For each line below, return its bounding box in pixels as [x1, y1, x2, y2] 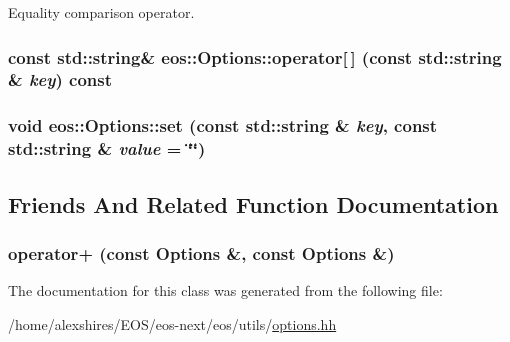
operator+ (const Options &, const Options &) [8, 240, 395, 265]
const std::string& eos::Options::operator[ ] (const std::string [8, 44, 502, 69]
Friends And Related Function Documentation [8, 188, 499, 219]
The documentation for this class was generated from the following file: [8, 280, 443, 301]
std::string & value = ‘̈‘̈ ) [8, 136, 206, 161]
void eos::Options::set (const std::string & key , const [8, 113, 438, 138]
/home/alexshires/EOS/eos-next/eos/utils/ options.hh [8, 313, 337, 334]
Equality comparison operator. [8, 2, 195, 22]
